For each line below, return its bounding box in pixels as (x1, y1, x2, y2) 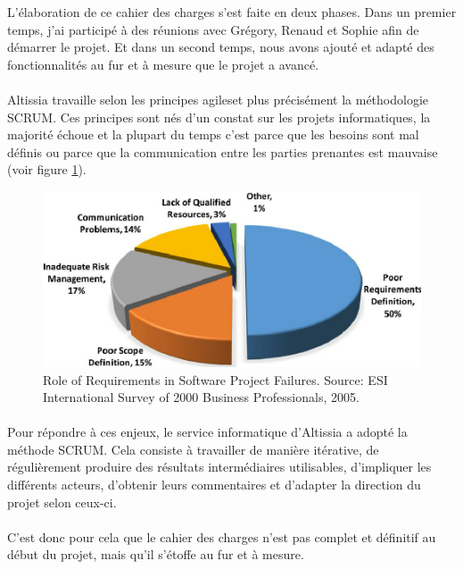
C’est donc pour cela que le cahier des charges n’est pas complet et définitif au (7, 527, 436, 546)
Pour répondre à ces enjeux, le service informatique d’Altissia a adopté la (7, 423, 408, 441)
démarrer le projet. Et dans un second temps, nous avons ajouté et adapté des (7, 38, 434, 56)
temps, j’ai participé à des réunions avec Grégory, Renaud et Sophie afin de (7, 20, 419, 38)
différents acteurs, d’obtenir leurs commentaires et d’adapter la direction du (7, 475, 421, 494)
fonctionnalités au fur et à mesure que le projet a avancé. (7, 54, 319, 73)
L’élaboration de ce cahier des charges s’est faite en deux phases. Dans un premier (7, 3, 457, 21)
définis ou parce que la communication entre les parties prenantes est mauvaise (7, 142, 438, 161)
